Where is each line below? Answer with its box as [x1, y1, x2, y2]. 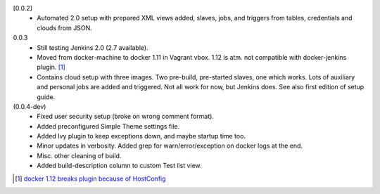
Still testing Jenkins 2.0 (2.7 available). [37, 43, 148, 52]
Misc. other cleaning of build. [37, 151, 122, 160]
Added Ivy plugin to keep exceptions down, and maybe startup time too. [37, 132, 246, 141]
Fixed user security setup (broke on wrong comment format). [37, 112, 215, 121]
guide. [37, 92, 56, 101]
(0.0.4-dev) [13, 102, 46, 110]
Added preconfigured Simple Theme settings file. [37, 122, 180, 130]
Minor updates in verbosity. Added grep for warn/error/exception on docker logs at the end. [37, 141, 303, 150]
